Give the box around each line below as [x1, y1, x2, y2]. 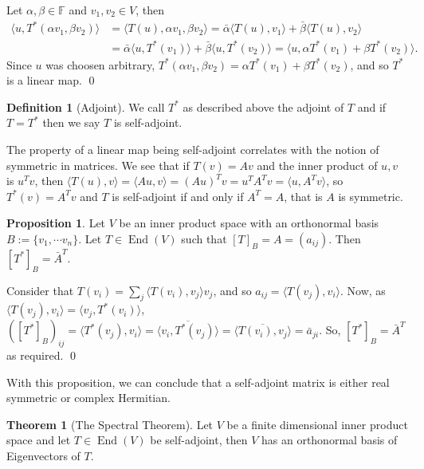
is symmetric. [338, 187, 403, 204]
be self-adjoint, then [150, 432, 248, 448]
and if [357, 98, 387, 115]
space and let [6, 432, 71, 448]
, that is [284, 187, 323, 204]
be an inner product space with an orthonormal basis [119, 215, 379, 231]
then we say [42, 114, 100, 131]
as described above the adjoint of [183, 98, 344, 115]
